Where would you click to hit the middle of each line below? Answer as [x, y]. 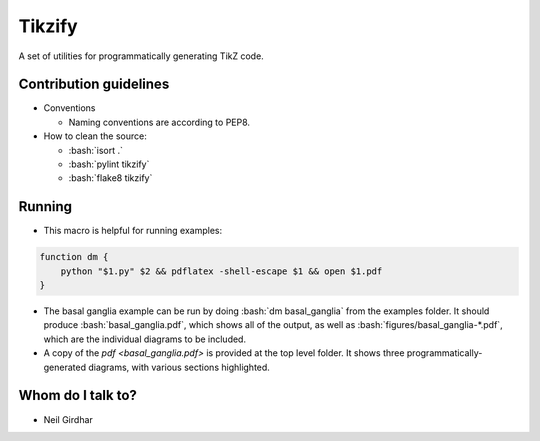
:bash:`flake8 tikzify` [110, 178]
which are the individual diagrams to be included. [145, 339]
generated [65, 367]
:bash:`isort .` [96, 150]
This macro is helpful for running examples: [133, 231]
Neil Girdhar [68, 419]
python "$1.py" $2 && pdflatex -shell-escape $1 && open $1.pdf [221, 271]
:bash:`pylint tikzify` [109, 164]
